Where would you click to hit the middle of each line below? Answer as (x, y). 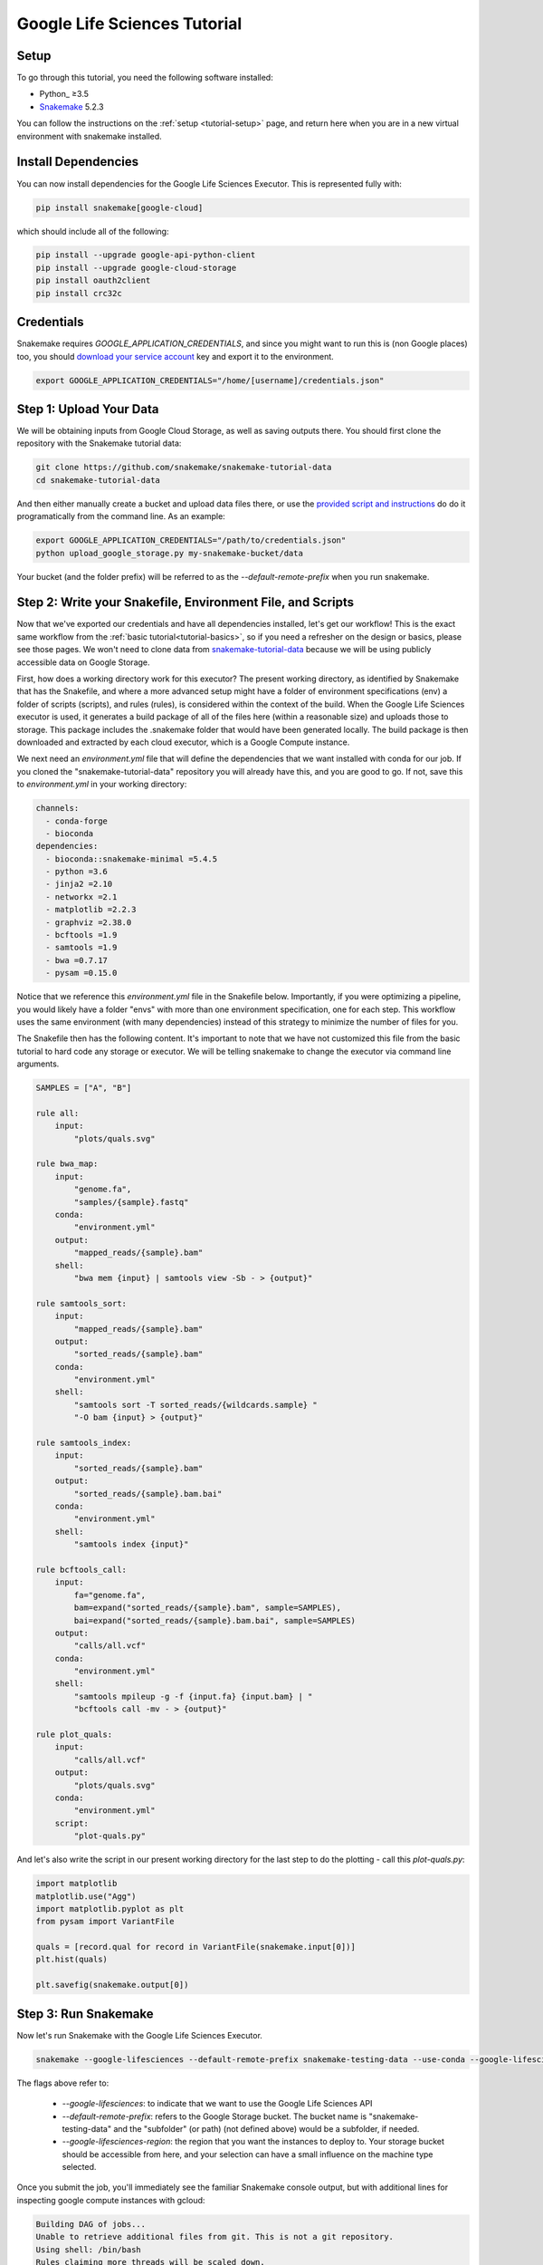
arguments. (38, 1064)
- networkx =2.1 (81, 896)
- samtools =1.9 (81, 948)
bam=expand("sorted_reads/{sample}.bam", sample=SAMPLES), (208, 1608)
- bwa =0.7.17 (77, 960)
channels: (57, 808)
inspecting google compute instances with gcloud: (111, 2200)
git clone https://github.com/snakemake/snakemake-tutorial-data (184, 467)
